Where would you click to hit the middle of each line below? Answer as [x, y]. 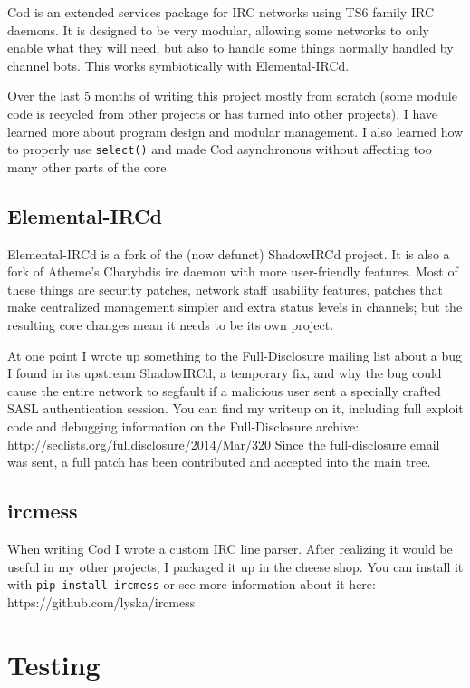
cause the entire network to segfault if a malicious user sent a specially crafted [224, 390]
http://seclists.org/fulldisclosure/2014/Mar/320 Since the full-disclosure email [224, 444]
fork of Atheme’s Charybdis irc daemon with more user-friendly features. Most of [233, 271]
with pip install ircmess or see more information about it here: [192, 584]
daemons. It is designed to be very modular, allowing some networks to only [218, 29]
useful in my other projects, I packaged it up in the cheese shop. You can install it [235, 566]
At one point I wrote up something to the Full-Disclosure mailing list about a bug [235, 355]
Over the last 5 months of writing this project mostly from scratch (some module [232, 96]
